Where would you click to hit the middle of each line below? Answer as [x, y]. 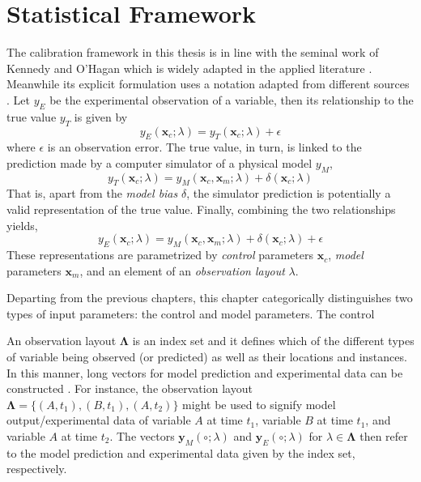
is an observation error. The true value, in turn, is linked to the [204, 147]
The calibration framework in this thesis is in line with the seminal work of [193, 52]
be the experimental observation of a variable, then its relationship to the [232, 99]
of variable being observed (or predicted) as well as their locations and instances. [207, 357]
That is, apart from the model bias [92, 193]
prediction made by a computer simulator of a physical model [159, 162]
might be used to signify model [259, 404]
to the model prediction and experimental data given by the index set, [181, 452]
